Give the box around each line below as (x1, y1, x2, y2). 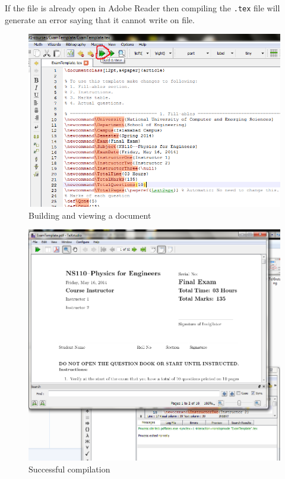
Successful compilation (28, 462, 110, 475)
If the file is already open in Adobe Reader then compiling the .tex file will (5, 2, 280, 14)
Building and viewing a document (28, 209, 151, 221)
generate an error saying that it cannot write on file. (5, 13, 195, 26)
